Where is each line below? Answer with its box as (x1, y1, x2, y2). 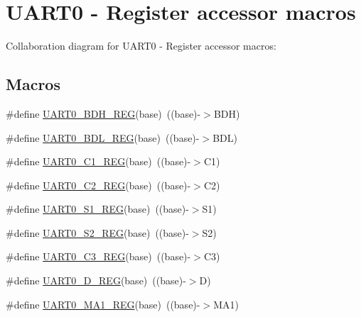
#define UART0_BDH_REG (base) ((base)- (6, 106, 201, 121)
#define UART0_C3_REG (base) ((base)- (6, 249, 191, 264)
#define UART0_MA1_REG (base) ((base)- (6, 296, 200, 311)
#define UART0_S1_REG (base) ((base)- (6, 201, 189, 216)
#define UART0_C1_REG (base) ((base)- (6, 154, 191, 169)
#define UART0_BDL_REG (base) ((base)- (6, 130, 200, 145)
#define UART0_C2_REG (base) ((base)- (6, 177, 191, 192)
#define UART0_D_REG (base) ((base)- (6, 273, 186, 288)
